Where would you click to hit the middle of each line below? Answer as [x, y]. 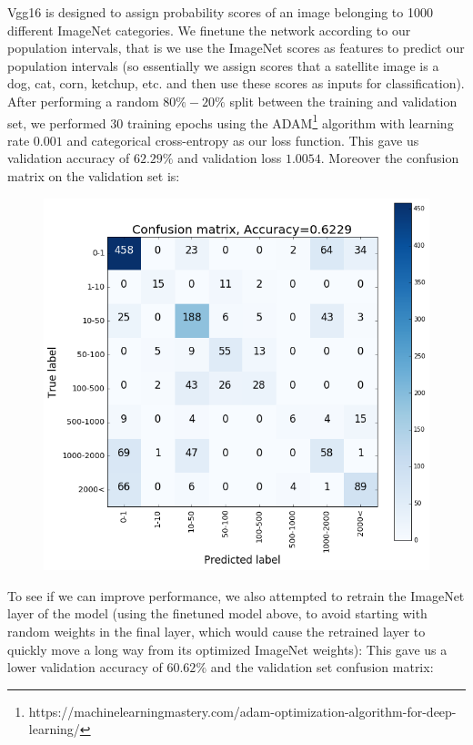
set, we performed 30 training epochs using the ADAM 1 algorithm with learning [231, 121]
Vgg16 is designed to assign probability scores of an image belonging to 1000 [220, 12]
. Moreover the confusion [390, 158]
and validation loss [230, 158]
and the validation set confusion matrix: [322, 667]
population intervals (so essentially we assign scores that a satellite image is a [223, 65]
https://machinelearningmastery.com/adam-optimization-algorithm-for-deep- [242, 711]
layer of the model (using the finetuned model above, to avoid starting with [217, 613]
